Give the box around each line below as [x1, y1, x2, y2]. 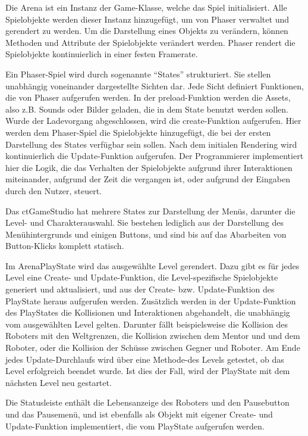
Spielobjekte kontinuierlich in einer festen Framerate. [5, 48, 198, 60]
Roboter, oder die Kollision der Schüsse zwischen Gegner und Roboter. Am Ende [5, 341, 300, 354]
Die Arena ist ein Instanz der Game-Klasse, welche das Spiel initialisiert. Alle [5, 1, 287, 13]
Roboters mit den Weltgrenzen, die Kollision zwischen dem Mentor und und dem [5, 329, 300, 342]
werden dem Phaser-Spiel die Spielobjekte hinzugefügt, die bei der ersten [5, 126, 271, 138]
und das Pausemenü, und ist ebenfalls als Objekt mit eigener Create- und [5, 408, 273, 420]
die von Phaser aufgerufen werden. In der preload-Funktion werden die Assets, [5, 91, 291, 104]
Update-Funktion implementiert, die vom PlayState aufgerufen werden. [5, 419, 265, 432]
